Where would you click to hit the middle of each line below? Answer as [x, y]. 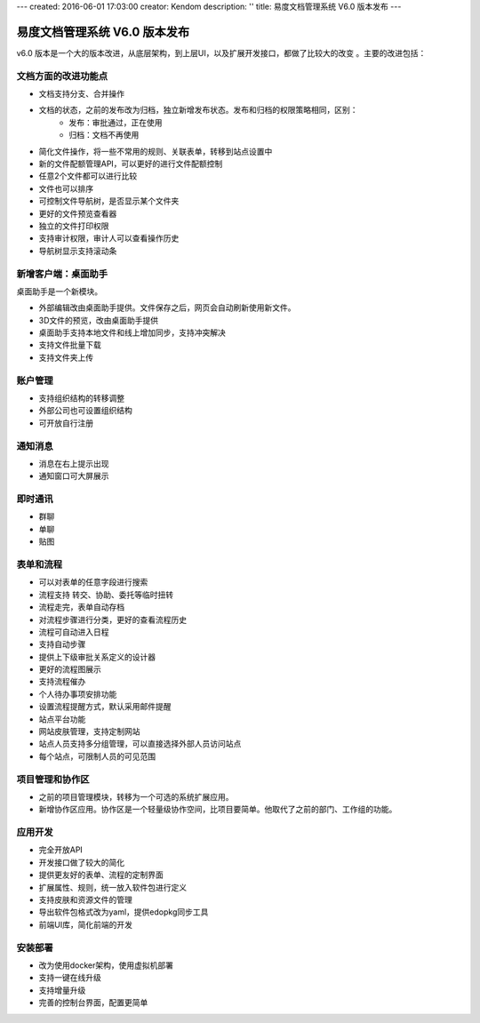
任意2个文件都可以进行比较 [88, 176]
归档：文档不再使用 [104, 135]
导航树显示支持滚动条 [78, 251]
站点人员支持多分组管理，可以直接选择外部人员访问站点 [140, 744]
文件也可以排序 [66, 188]
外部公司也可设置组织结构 [85, 411]
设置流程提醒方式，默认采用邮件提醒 [105, 707]
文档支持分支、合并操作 [81, 94]
